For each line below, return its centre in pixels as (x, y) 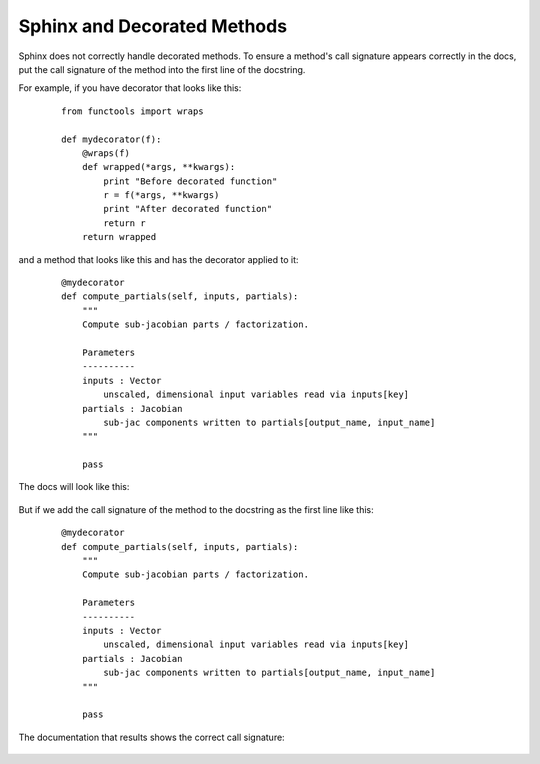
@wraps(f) (105, 153)
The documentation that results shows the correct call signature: (151, 737)
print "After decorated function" (188, 209)
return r (124, 223)
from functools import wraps (132, 111)
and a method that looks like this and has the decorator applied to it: (158, 259)
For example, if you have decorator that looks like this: (130, 88)
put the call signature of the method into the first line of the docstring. (162, 69)
